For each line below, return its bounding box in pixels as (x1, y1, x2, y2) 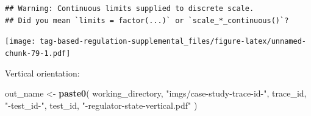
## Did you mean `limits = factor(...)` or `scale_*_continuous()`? (5, 16, 289, 25)
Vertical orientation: (5, 66, 80, 79)
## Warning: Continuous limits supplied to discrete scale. (5, 4, 254, 13)
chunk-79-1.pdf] (5, 49, 71, 58)
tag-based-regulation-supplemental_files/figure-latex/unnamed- (40, 37, 306, 46)
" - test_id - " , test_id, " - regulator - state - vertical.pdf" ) (5, 98, 198, 111)
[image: (5, 37, 36, 46)
